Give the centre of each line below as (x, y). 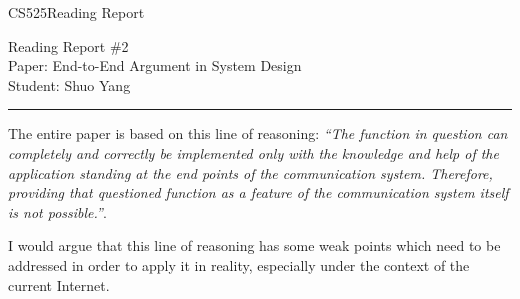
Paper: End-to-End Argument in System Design (155, 65)
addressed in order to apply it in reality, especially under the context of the (239, 264)
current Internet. (59, 284)
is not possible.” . (57, 211)
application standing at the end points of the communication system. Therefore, (250, 172)
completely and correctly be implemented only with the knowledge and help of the (253, 152)
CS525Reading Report (76, 12)
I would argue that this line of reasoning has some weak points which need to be (254, 245)
